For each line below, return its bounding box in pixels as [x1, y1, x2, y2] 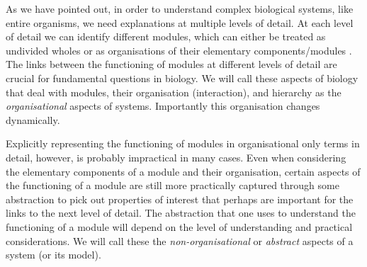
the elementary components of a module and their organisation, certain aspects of [6, 164, 361, 178]
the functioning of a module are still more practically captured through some [6, 178, 339, 193]
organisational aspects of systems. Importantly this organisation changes [6, 98, 320, 113]
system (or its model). [6, 247, 101, 262]
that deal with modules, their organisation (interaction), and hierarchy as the [6, 84, 341, 99]
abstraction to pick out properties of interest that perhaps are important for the [6, 191, 354, 206]
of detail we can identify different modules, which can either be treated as [6, 29, 326, 44]
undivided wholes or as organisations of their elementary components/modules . [6, 42, 352, 57]
